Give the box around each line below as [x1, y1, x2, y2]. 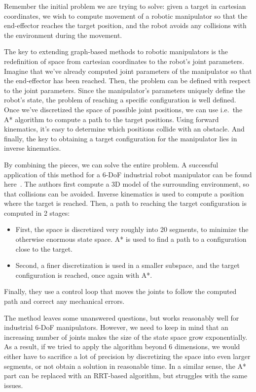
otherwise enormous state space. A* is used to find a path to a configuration [15, 234, 247, 244]
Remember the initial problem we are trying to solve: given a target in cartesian [4, 1, 246, 11]
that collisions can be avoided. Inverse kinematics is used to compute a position [4, 188, 244, 198]
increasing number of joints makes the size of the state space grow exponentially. [4, 331, 248, 342]
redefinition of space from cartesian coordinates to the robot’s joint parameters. [4, 56, 244, 66]
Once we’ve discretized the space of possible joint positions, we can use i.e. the [4, 104, 243, 114]
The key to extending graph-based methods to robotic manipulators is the [4, 46, 228, 57]
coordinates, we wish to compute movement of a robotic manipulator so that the [4, 10, 248, 21]
